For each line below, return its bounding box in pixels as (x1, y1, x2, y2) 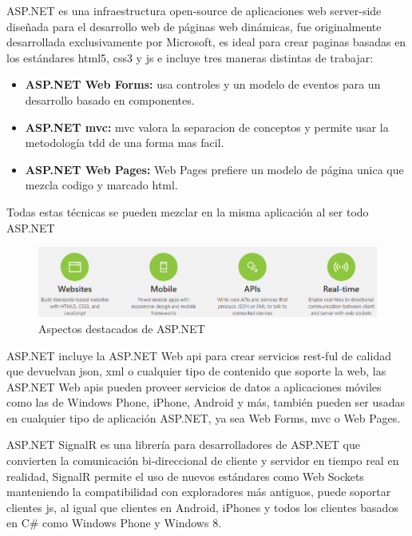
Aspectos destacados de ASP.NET (38, 320, 205, 336)
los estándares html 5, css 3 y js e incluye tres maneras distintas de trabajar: (6, 49, 374, 66)
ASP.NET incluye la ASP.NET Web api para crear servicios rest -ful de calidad (6, 347, 391, 363)
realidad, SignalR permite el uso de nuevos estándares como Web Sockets (6, 467, 364, 484)
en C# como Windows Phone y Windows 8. (6, 514, 222, 531)
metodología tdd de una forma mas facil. (25, 134, 224, 151)
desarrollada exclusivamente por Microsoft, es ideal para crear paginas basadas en (6, 34, 406, 50)
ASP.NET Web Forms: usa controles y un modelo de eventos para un (25, 76, 381, 93)
